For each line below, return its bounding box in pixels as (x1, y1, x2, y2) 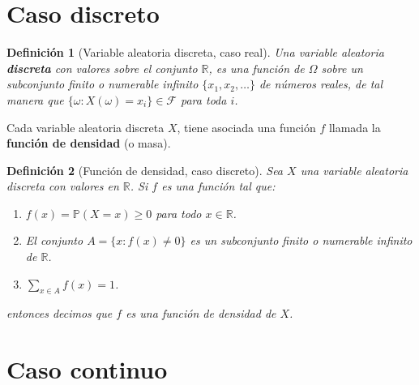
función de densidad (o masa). (6, 135, 171, 152)
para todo (156, 204, 202, 221)
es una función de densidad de (126, 305, 276, 322)
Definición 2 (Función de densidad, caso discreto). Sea (6, 161, 284, 178)
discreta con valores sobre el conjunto (6, 59, 198, 76)
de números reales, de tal (259, 75, 383, 92)
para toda (181, 91, 227, 108)
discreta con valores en (6, 178, 119, 195)
